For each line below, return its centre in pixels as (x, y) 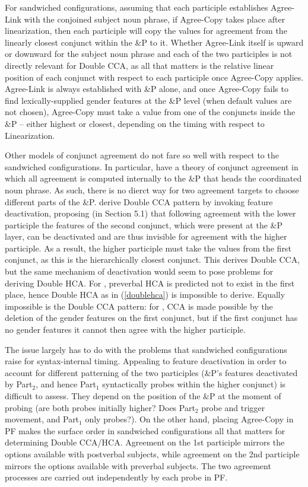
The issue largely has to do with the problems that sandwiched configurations (146, 349)
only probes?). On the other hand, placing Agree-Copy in (189, 419)
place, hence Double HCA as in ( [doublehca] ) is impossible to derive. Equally (145, 295)
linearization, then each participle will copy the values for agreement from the (146, 31)
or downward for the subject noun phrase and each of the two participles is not (149, 54)
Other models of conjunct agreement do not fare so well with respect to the (142, 155)
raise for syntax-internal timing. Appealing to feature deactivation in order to (146, 361)
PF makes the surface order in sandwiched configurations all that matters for (145, 430)
